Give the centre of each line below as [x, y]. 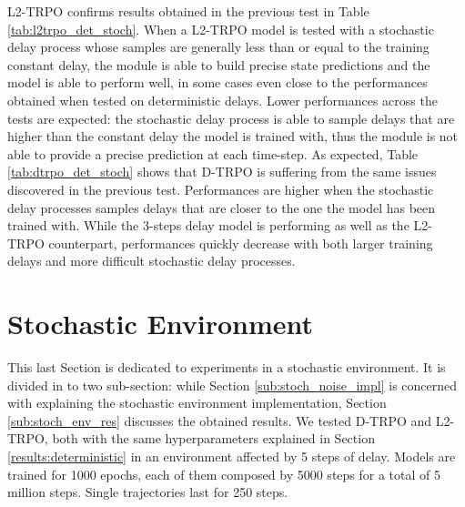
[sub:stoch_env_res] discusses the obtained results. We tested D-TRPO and [220, 420]
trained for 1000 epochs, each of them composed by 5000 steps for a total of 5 [224, 474]
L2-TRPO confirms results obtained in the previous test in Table [188, 11]
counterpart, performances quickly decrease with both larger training [241, 243]
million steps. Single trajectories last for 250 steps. [148, 492]
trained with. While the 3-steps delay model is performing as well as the [208, 225]
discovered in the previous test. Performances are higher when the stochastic [221, 189]
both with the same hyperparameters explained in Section [213, 438]
